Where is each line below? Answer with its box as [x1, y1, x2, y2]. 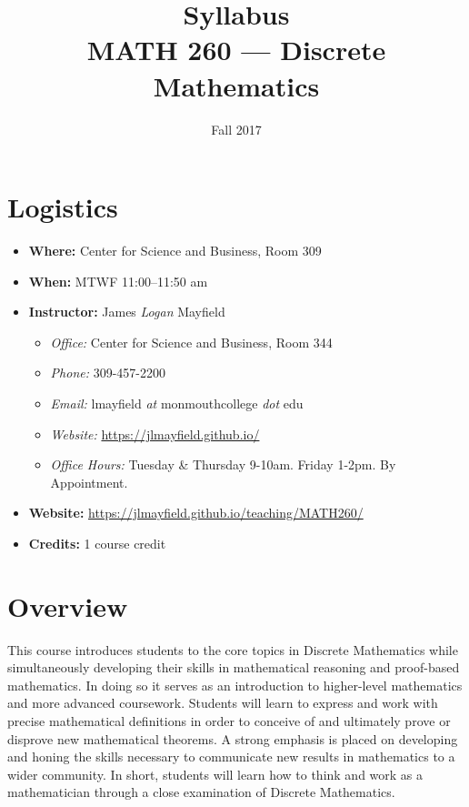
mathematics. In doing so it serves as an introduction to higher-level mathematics [7, 675, 463, 694]
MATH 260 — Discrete [86, 31, 386, 68]
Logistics [7, 188, 118, 226]
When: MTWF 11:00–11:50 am [28, 271, 208, 290]
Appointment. [50, 472, 128, 491]
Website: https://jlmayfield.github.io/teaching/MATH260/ [28, 503, 364, 522]
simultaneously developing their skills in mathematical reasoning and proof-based [7, 658, 460, 677]
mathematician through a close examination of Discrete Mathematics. [7, 782, 395, 802]
